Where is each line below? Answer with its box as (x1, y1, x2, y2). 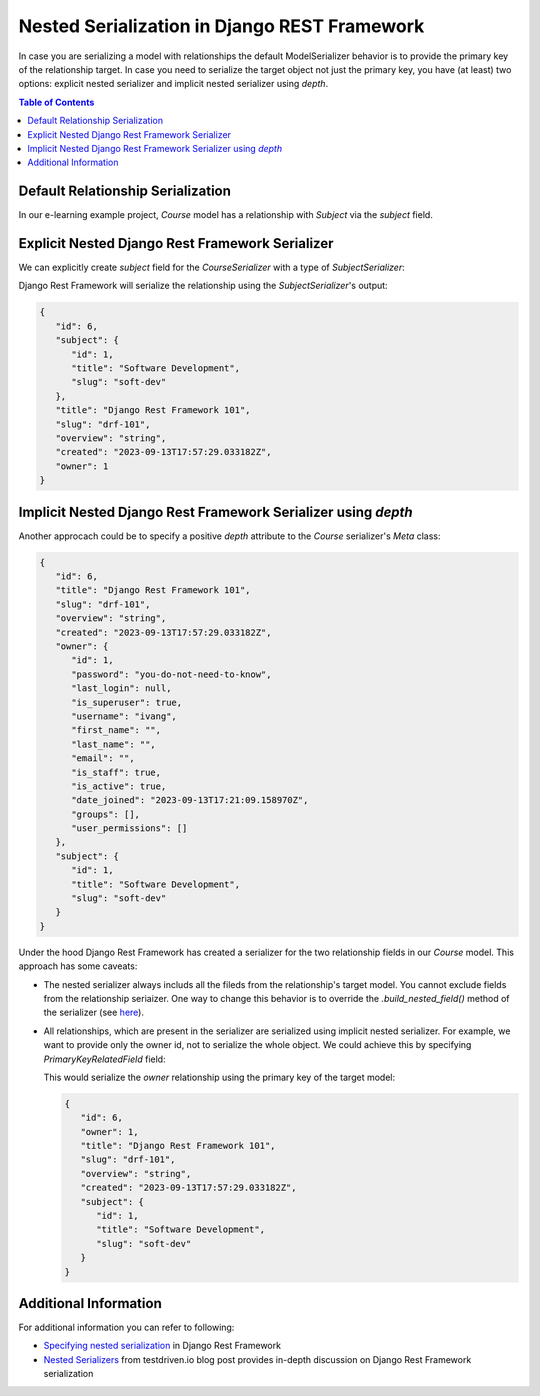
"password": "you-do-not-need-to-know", (71, 668, 272, 680)
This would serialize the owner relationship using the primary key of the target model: (43, 1071, 395, 1083)
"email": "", (71, 753, 135, 764)
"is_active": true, (71, 780, 167, 792)
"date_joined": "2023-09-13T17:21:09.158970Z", (71, 795, 309, 806)
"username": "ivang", (71, 710, 177, 722)
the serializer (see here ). (43, 1006, 145, 1019)
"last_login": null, (71, 683, 172, 694)
